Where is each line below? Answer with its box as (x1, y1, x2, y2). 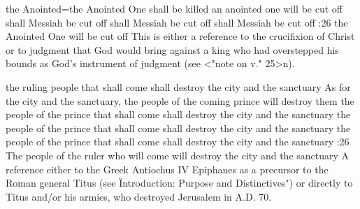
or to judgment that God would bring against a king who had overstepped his (6, 42, 339, 57)
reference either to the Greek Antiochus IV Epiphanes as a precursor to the (6, 161, 329, 176)
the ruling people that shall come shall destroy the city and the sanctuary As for (6, 79, 351, 94)
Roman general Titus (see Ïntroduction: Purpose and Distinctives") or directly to (6, 175, 353, 190)
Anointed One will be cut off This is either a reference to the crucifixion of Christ (6, 29, 355, 43)
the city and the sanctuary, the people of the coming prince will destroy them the (6, 93, 354, 108)
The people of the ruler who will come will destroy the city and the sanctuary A (6, 147, 350, 162)
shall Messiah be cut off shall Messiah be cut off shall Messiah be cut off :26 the (6, 15, 348, 29)
